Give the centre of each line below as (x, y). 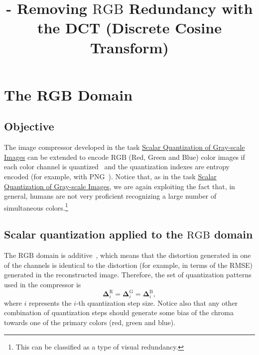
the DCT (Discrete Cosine (129, 28)
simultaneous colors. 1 (36, 207)
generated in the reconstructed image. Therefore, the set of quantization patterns (128, 275)
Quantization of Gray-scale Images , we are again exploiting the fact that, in (120, 186)
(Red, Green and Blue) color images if (187, 157)
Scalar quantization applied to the (94, 234)
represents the (50, 302)
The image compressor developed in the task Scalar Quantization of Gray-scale (125, 147)
